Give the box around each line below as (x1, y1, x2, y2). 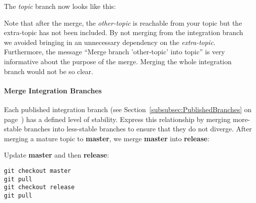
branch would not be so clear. (4, 66, 93, 76)
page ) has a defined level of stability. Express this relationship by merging (4, 114, 231, 124)
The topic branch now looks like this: (4, 1, 116, 11)
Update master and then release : (4, 150, 109, 160)
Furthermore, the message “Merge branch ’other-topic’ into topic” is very (4, 46, 225, 57)
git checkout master (4, 167, 72, 174)
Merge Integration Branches (4, 85, 102, 95)
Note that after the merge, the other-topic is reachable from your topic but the (4, 17, 242, 28)
